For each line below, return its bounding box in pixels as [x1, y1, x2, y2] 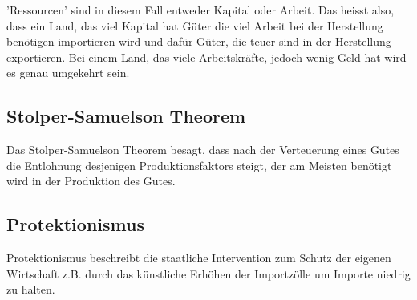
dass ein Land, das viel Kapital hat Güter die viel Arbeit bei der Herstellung [6, 17, 383, 34]
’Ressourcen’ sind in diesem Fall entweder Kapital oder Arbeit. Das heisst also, [6, 2, 395, 18]
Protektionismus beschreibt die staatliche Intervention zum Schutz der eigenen [6, 249, 391, 266]
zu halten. [6, 281, 55, 298]
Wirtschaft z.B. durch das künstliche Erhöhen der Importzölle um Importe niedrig [6, 265, 411, 282]
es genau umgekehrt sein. [6, 64, 130, 81]
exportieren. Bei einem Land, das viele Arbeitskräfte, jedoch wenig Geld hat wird [6, 48, 407, 65]
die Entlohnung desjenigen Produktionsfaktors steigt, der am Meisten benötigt [6, 156, 392, 173]
